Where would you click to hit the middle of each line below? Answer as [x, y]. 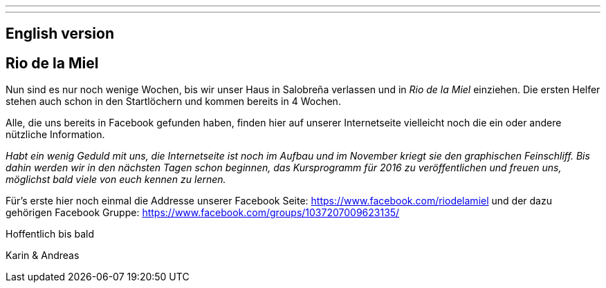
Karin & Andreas [43, 256]
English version [60, 34]
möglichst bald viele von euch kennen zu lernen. [116, 180]
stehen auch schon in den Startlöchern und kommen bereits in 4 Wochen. [173, 102]
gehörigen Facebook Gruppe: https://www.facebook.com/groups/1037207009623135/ [203, 213]
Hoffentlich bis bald [50, 234]
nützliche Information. [55, 135]
